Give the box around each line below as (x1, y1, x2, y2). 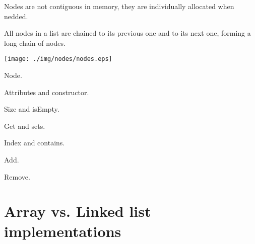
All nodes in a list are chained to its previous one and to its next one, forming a (4, 28, 251, 38)
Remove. (4, 171, 30, 182)
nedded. (4, 11, 28, 21)
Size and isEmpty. (4, 104, 59, 114)
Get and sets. (4, 120, 45, 131)
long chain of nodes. (4, 37, 66, 48)
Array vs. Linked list (4, 201, 151, 221)
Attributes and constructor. (4, 87, 89, 97)
